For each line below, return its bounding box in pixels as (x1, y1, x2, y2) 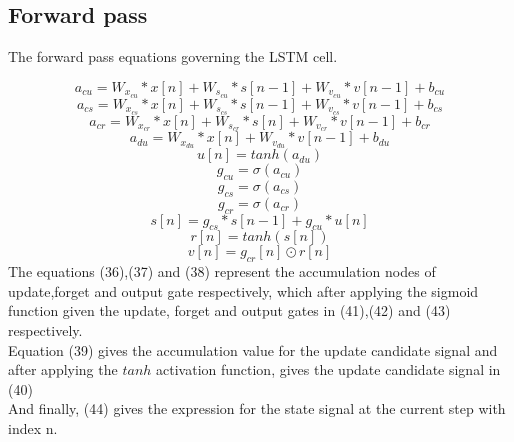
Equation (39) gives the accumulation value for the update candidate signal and (8, 339, 498, 360)
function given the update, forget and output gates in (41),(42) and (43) (8, 300, 451, 321)
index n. (8, 417, 58, 438)
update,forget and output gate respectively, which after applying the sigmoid (8, 280, 479, 301)
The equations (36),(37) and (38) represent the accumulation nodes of (8, 261, 436, 282)
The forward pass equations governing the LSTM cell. (8, 46, 338, 67)
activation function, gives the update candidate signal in (156, 359, 501, 380)
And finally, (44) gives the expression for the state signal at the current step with (8, 398, 506, 419)
